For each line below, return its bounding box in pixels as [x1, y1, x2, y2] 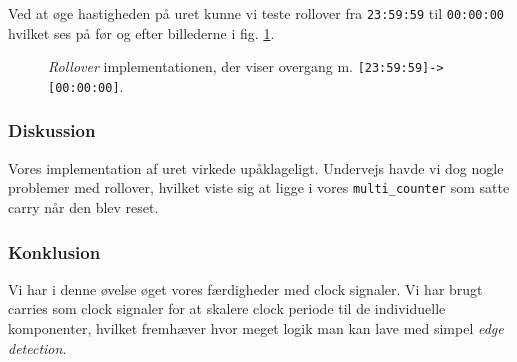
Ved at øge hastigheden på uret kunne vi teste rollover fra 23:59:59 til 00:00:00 [8, 3, 504, 23]
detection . [8, 337, 67, 358]
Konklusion [8, 239, 101, 264]
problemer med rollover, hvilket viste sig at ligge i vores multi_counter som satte [8, 177, 510, 198]
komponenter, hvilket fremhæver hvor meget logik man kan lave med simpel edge [8, 318, 504, 339]
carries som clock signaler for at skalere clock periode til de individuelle [8, 298, 446, 319]
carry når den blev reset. [8, 197, 159, 218]
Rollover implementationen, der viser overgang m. [48, 56, 353, 77]
